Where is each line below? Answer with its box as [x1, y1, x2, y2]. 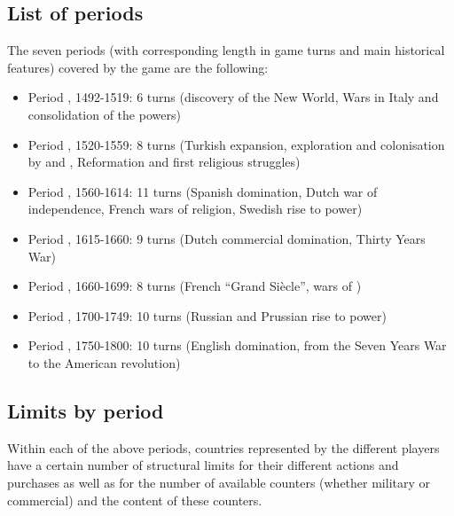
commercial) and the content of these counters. [7, 490, 262, 509]
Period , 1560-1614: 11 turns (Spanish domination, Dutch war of [27, 182, 378, 200]
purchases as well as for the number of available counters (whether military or [7, 473, 431, 491]
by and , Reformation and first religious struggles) [27, 152, 301, 171]
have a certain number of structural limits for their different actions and [7, 456, 399, 474]
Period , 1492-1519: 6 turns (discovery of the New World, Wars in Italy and [27, 88, 439, 106]
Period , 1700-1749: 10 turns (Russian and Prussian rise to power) [27, 306, 387, 324]
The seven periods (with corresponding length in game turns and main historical [7, 41, 445, 59]
